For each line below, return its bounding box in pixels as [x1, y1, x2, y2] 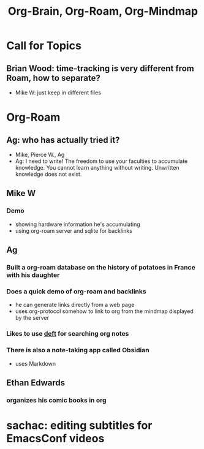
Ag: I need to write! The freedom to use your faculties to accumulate [15, 157, 188, 165]
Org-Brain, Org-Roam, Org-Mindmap [8, 4, 198, 18]
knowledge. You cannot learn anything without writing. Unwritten [15, 164, 179, 171]
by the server [15, 314, 49, 322]
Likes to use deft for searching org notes [6, 330, 129, 338]
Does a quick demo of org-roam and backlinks [6, 287, 146, 295]
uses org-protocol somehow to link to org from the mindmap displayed [15, 308, 194, 315]
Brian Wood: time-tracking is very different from [6, 63, 194, 74]
